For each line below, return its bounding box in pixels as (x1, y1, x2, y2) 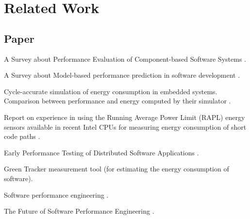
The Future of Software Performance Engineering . (4, 206, 154, 216)
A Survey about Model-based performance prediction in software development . (4, 70, 240, 80)
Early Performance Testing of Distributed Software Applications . (4, 147, 199, 157)
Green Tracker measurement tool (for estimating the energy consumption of (4, 164, 229, 174)
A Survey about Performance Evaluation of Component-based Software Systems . (4, 53, 246, 64)
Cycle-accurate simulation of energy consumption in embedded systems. (4, 86, 217, 96)
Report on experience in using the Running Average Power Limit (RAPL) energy (4, 112, 245, 122)
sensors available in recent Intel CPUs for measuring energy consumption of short (4, 121, 247, 132)
